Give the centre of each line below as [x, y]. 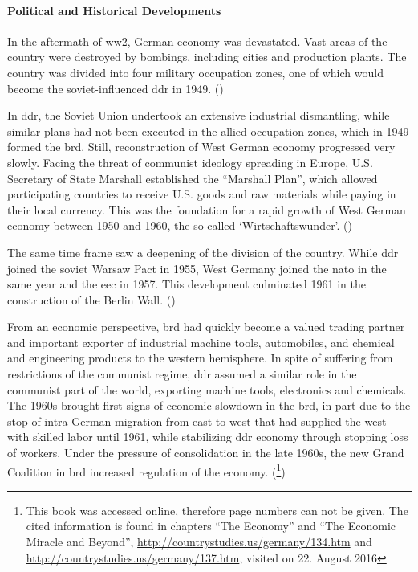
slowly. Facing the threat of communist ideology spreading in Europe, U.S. [190, 162]
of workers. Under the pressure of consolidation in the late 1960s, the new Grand [206, 453]
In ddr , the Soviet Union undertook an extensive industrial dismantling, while [199, 115]
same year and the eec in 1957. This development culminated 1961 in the [187, 284]
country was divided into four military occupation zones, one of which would [195, 72]
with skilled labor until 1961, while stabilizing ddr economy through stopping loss [208, 437]
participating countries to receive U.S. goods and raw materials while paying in [202, 194]
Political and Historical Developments [114, 10]
